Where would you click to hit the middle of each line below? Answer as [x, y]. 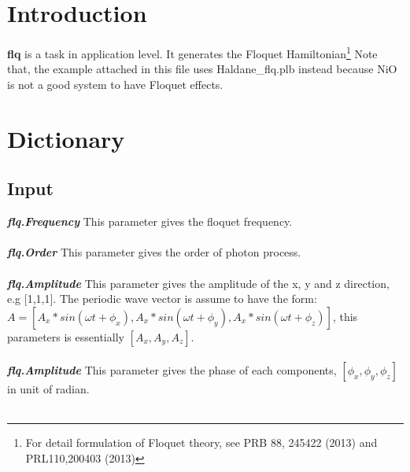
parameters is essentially [66, 336]
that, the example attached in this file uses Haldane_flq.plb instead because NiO [202, 69]
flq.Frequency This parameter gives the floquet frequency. [150, 221]
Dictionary [66, 138]
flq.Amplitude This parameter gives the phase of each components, [172, 370]
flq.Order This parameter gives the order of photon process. [154, 252]
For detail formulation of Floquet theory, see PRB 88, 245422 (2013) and [201, 442]
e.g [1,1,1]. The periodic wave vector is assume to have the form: [162, 299]
